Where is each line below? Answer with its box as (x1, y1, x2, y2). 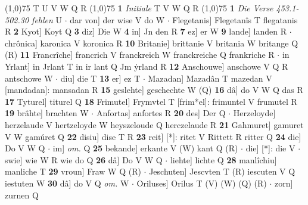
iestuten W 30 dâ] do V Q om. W (5, 176, 129, 189)
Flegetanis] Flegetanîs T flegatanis (172, 13, 298, 26)
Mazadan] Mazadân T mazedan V (148, 72, 272, 84)
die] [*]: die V (245, 142, 295, 154)
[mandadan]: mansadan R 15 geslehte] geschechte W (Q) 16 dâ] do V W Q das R (5, 83, 303, 96)
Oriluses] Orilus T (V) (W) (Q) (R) (136, 176, 267, 189)
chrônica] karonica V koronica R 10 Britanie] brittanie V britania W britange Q (5, 36, 298, 49)
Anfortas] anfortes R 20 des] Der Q (96, 107, 226, 119)
